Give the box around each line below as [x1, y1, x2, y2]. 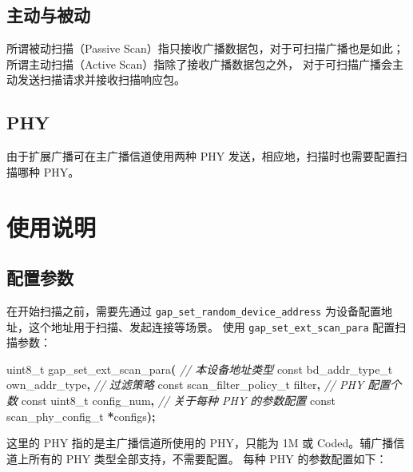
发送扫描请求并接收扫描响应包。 [17, 71, 185, 88]
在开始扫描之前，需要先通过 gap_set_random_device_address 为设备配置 [6, 302, 381, 319]
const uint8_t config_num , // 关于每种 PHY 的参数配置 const [21, 392, 336, 409]
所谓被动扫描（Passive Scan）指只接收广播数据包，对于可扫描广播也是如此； [6, 40, 404, 57]
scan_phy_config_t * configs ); [6, 407, 156, 424]
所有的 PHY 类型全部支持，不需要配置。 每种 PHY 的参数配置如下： [28, 450, 387, 466]
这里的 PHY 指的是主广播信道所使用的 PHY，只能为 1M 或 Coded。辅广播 [6, 434, 394, 451]
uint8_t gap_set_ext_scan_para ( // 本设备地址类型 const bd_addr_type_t [6, 360, 393, 377]
